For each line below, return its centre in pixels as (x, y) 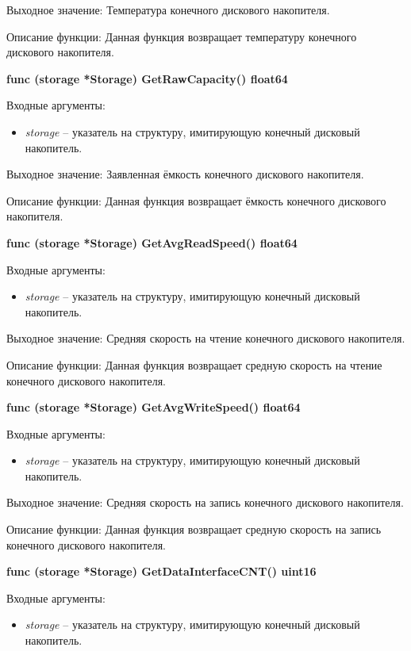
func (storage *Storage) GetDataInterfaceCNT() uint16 (161, 571)
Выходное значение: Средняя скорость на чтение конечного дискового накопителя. (206, 338)
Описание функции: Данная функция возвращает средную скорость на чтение (194, 364)
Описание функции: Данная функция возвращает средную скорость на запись (194, 529)
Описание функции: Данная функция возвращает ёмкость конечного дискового (196, 200)
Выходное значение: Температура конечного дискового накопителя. (168, 10)
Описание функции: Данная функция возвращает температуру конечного (182, 36)
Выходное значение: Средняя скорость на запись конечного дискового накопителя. (205, 502)
